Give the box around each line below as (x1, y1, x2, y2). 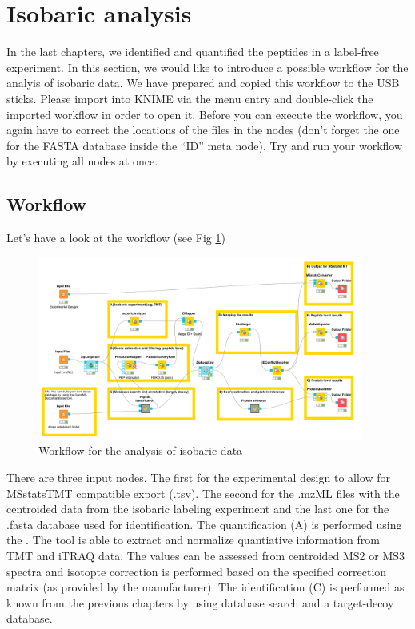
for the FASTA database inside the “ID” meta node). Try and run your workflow (6, 137, 403, 153)
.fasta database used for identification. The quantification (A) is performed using (6, 516, 402, 532)
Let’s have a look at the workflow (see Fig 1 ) (6, 229, 225, 246)
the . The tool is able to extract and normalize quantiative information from (6, 531, 380, 548)
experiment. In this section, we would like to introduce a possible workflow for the (6, 58, 409, 75)
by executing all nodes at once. (6, 153, 158, 169)
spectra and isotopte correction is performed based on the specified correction (6, 563, 387, 579)
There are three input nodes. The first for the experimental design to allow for (6, 469, 391, 485)
